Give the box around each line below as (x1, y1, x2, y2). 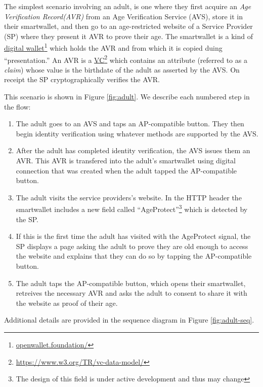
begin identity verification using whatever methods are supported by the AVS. (16, 128, 258, 138)
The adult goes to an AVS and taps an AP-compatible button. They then (16, 118, 244, 129)
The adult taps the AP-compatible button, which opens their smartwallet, (16, 277, 246, 288)
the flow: (4, 101, 31, 112)
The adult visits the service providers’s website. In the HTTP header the (16, 192, 242, 202)
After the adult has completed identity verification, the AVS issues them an (16, 145, 250, 156)
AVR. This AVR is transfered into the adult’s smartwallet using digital (16, 155, 236, 166)
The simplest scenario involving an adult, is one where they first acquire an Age (4, 1, 251, 11)
